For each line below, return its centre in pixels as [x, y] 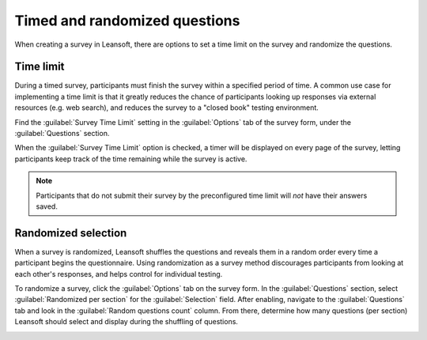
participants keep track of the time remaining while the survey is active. [131, 159]
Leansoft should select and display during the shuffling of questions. [127, 322]
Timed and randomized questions [127, 21]
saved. [47, 206]
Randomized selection [71, 233]
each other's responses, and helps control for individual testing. [119, 274]
